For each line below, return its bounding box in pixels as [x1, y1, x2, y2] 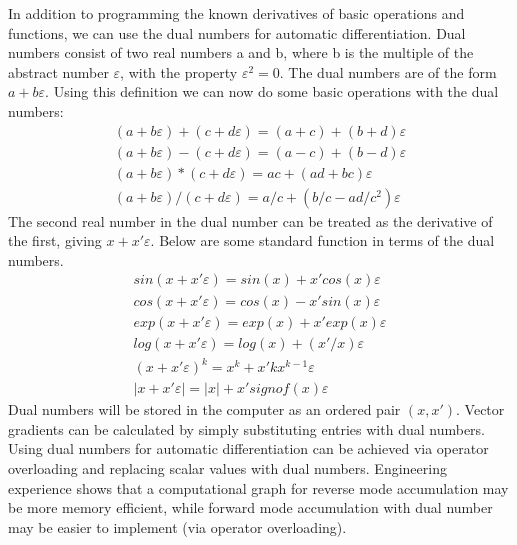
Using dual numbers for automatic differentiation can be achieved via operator [8, 438, 489, 459]
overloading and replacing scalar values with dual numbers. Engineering [8, 457, 447, 478]
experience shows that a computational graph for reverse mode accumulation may [8, 477, 509, 498]
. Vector [456, 399, 505, 420]
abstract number [8, 61, 109, 82]
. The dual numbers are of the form [279, 61, 497, 82]
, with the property [120, 61, 238, 82]
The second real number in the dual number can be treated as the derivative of [8, 210, 493, 231]
